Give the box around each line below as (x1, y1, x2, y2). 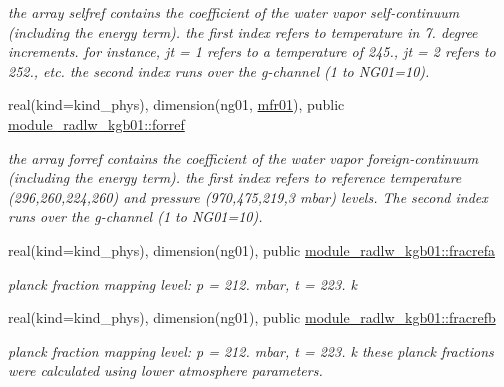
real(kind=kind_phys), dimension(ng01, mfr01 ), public (8, 94, 345, 115)
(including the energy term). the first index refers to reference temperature (8, 167, 462, 188)
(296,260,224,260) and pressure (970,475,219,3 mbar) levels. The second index (8, 186, 488, 207)
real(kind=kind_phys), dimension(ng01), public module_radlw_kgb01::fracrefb (8, 307, 496, 328)
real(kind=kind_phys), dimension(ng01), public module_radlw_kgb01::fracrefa (8, 239, 495, 260)
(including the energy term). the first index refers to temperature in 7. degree (8, 21, 478, 42)
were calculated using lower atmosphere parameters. (8, 360, 323, 381)
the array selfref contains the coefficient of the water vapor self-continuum (8, 2, 460, 22)
